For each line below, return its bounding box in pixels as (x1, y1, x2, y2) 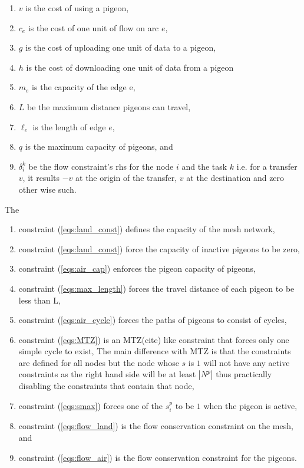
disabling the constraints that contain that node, (18, 380, 194, 392)
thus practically (216, 368, 272, 380)
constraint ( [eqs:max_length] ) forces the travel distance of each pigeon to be (18, 282, 295, 294)
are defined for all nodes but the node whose (18, 356, 179, 368)
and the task (181, 160, 227, 172)
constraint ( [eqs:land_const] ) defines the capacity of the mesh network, (18, 223, 275, 235)
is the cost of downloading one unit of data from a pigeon (26, 61, 234, 73)
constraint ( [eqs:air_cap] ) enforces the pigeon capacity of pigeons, (18, 262, 256, 275)
